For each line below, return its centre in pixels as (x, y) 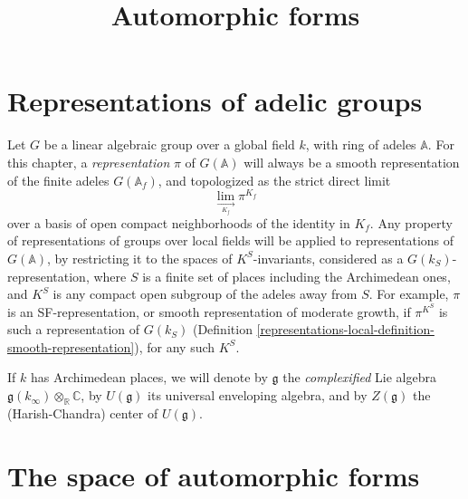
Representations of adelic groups (215, 101)
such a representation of (74, 329)
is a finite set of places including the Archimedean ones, (296, 276)
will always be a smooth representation (352, 162)
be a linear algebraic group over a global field (169, 144)
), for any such (175, 346)
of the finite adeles (58, 180)
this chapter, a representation (89, 162)
